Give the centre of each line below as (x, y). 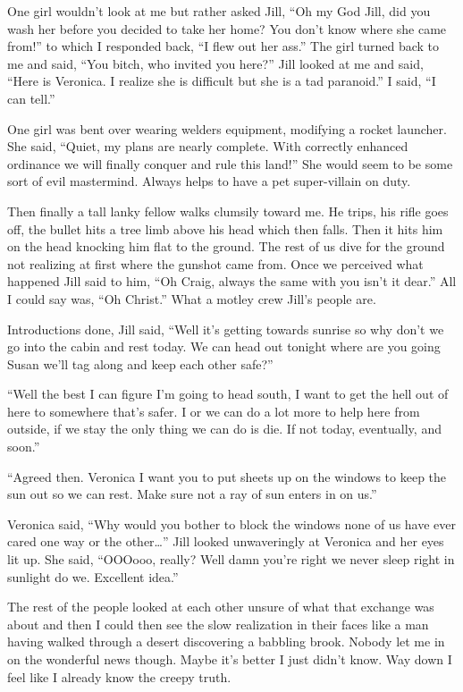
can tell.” (31, 98)
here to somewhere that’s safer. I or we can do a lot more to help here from (214, 411)
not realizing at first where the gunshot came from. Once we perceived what (215, 263)
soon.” (24, 447)
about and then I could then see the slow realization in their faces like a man (218, 624)
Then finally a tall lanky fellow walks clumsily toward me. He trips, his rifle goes (228, 211)
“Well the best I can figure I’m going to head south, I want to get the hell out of (228, 394)
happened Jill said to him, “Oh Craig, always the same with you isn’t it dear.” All (232, 281)
